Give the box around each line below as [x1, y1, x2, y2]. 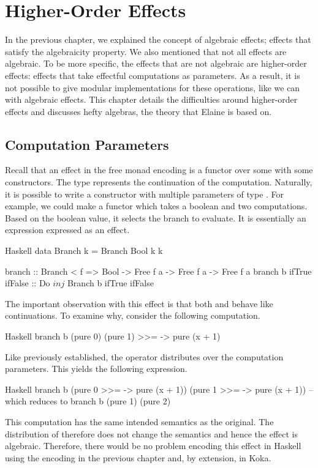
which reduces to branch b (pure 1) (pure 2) [5, 395, 171, 407]
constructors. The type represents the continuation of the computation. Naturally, [5, 176, 312, 188]
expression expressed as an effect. [5, 223, 130, 236]
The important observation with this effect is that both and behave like [5, 297, 273, 310]
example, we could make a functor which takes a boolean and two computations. [5, 199, 308, 212]
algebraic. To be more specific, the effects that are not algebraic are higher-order [5, 57, 307, 70]
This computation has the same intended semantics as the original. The [5, 415, 274, 428]
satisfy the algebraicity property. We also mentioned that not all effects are [5, 45, 287, 58]
